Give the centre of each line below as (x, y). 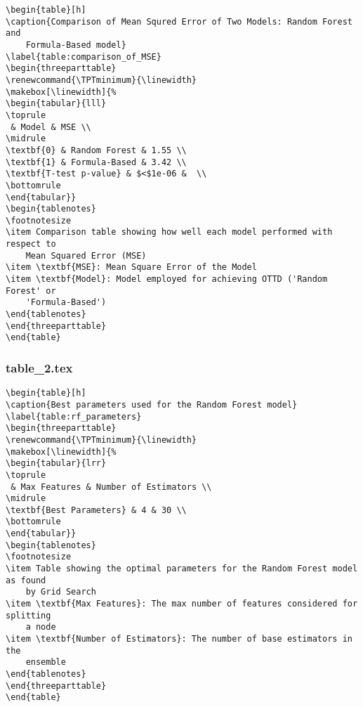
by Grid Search (61, 592)
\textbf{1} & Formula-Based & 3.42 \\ (96, 162)
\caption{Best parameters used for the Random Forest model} (152, 404)
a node (41, 627)
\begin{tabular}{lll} (56, 104)
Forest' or (31, 291)
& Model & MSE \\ (51, 127)
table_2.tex (39, 367)
